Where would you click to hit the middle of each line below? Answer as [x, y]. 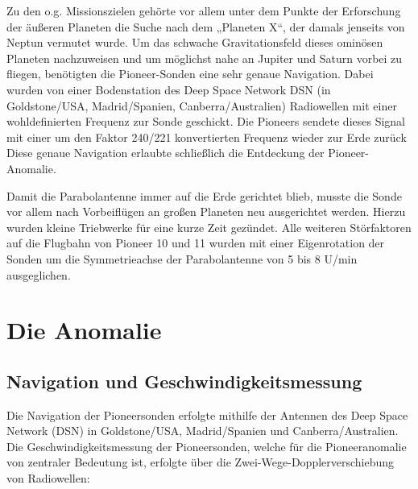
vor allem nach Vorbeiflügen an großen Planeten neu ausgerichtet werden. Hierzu [206, 211]
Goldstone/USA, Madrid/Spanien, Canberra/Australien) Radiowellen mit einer [202, 105]
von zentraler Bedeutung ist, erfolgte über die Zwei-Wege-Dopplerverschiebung [201, 462]
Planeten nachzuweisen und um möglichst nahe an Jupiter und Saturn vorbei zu [205, 58]
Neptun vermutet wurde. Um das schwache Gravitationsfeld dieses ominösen [195, 42]
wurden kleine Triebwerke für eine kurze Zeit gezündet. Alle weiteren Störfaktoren [209, 227]
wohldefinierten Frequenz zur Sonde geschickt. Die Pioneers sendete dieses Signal [206, 121]
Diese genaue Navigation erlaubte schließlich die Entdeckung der [166, 153]
